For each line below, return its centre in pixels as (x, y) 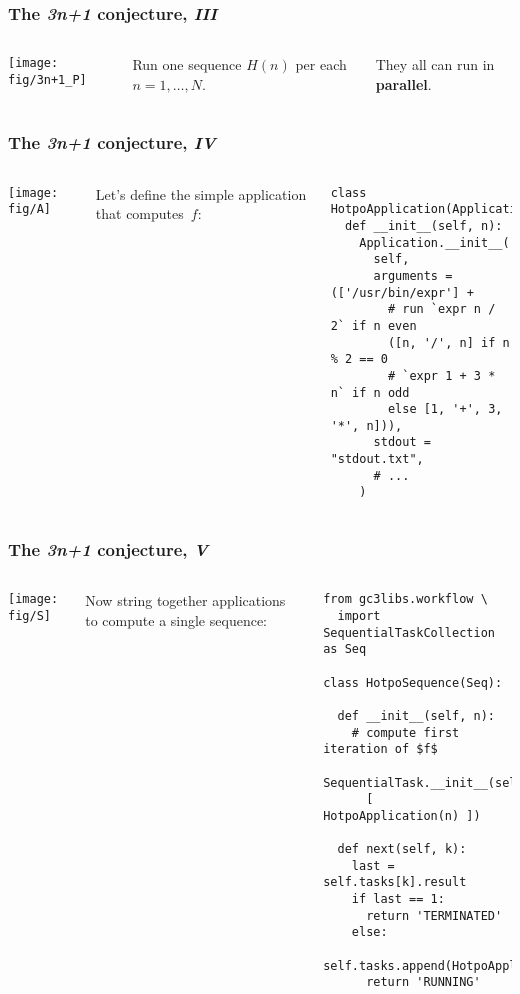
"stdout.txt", (377, 459)
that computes (139, 213)
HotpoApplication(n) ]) (402, 815)
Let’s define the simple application (201, 193)
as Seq (345, 649)
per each (321, 64)
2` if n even (373, 325)
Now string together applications (185, 600)
